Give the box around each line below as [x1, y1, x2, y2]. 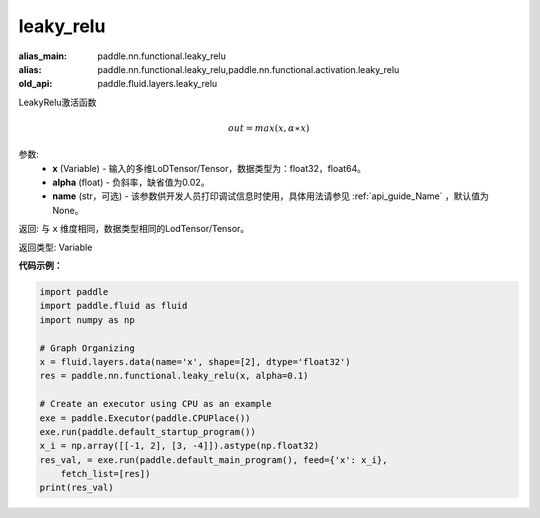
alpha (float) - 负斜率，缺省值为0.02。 [52, 176, 210, 189]
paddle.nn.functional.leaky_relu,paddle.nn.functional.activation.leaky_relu [97, 63, 400, 75]
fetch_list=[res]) [60, 468, 151, 480]
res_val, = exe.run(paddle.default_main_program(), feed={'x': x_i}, [39, 454, 388, 465]
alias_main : [18, 50, 67, 62]
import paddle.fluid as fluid [39, 300, 188, 312]
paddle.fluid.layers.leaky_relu [97, 78, 218, 90]
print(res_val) [39, 482, 114, 494]
